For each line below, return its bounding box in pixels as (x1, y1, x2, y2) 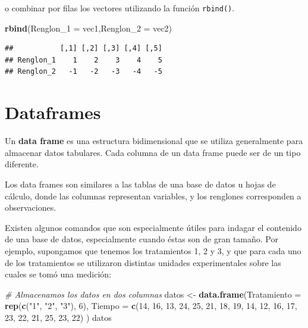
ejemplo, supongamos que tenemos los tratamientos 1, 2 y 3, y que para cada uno (5, 244, 301, 257)
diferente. (5, 158, 39, 170)
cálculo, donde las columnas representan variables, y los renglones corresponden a (5, 189, 301, 202)
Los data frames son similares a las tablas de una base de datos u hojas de (5, 177, 276, 190)
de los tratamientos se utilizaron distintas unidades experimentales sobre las (5, 256, 281, 268)
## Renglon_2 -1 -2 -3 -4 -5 (5, 67, 162, 76)
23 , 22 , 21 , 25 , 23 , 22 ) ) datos (5, 311, 112, 323)
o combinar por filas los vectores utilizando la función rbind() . (5, 2, 235, 14)
